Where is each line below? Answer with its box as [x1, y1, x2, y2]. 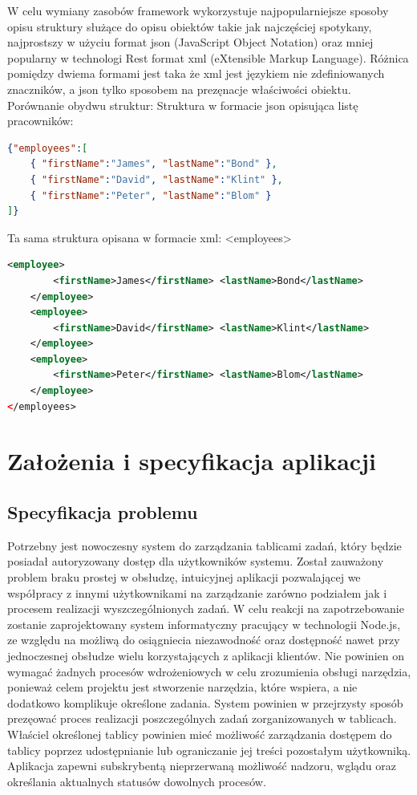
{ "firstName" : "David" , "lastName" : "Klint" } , [30, 173, 283, 185]
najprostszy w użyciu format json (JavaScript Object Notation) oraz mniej [7, 34, 374, 51]
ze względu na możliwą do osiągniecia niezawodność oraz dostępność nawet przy [7, 631, 400, 648]
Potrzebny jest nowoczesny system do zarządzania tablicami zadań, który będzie [7, 537, 402, 554]
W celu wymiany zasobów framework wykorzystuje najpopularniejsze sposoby [7, 2, 389, 18]
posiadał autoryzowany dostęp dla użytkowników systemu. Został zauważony [7, 553, 384, 570]
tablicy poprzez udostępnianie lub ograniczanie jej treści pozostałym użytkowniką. [7, 741, 411, 758]
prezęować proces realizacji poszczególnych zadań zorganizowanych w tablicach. [7, 710, 397, 727]
